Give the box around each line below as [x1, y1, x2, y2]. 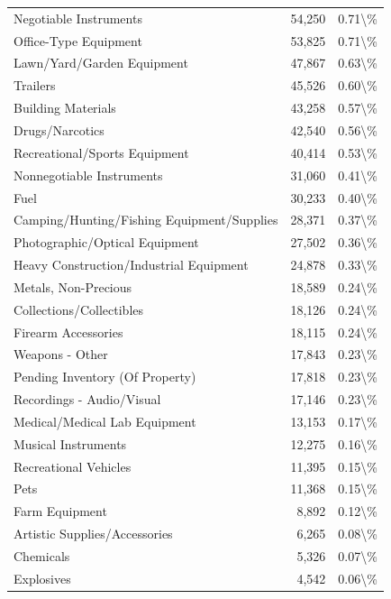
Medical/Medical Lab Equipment [14, 411, 196, 430]
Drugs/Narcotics [14, 120, 105, 139]
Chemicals [14, 547, 70, 565]
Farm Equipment [14, 502, 107, 521]
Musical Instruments [14, 434, 127, 453]
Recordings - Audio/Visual [14, 390, 161, 409]
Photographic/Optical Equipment [14, 233, 199, 252]
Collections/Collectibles [14, 299, 144, 318]
